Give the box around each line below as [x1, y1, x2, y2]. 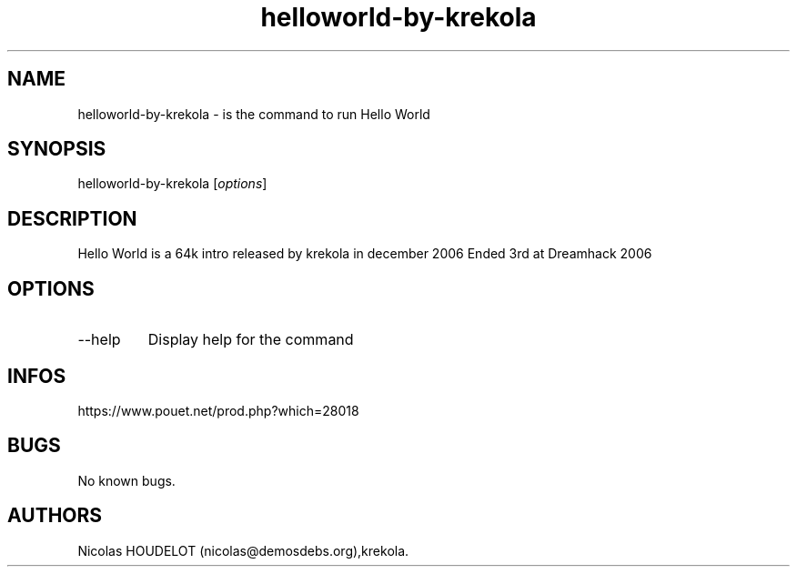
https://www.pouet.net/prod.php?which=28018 [77, 402, 359, 418]
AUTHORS [7, 504, 103, 528]
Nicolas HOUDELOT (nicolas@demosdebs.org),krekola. [77, 542, 409, 559]
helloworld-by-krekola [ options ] [77, 176, 267, 192]
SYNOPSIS [7, 137, 106, 161]
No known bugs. [77, 472, 176, 488]
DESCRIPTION [7, 206, 137, 230]
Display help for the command [147, 330, 354, 349]
